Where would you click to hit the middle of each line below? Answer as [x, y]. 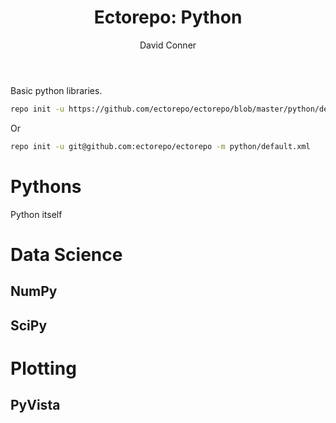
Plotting [43, 368]
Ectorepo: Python [168, 17]
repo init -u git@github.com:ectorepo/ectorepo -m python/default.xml [160, 146]
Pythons [46, 186]
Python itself [36, 214]
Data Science [66, 254]
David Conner [168, 45]
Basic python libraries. [56, 90]
